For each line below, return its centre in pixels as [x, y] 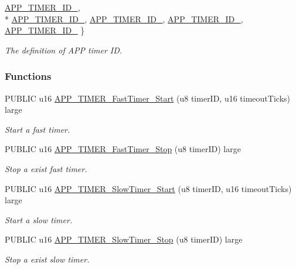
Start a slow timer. [39, 219]
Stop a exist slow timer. [47, 259]
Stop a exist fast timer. [46, 168]
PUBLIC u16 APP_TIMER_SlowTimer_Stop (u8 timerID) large [124, 239]
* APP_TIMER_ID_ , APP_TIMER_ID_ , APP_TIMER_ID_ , [124, 19]
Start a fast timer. [38, 129]
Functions [28, 76]
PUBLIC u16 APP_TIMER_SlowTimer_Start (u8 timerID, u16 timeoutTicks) [148, 188]
